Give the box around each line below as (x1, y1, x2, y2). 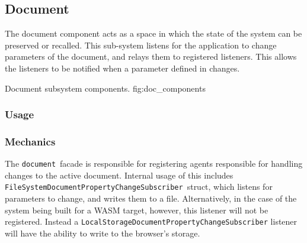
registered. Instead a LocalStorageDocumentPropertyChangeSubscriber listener (5, 215, 298, 228)
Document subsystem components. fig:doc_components (5, 82, 206, 94)
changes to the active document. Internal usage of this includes (5, 169, 234, 181)
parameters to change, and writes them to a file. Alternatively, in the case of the (5, 192, 297, 205)
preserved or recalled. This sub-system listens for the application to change (5, 38, 277, 51)
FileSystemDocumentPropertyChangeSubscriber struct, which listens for (5, 180, 273, 193)
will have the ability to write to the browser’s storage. (5, 226, 200, 239)
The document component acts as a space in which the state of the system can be (5, 27, 302, 40)
